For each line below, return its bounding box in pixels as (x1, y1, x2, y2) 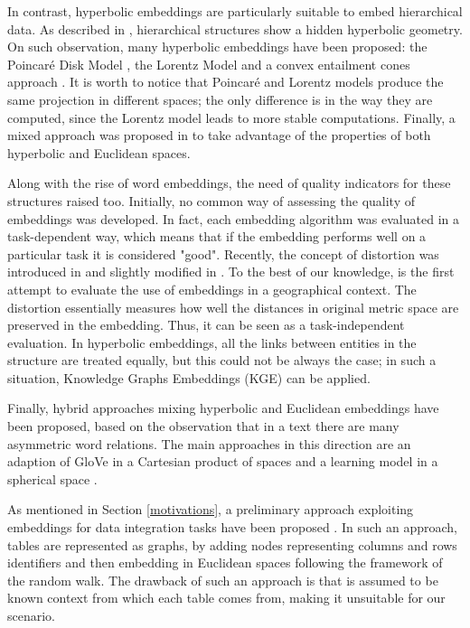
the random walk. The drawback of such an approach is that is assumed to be (7, 570, 438, 589)
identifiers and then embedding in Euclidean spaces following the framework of (7, 553, 443, 572)
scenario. (7, 606, 56, 624)
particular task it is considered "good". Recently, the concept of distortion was (7, 244, 439, 263)
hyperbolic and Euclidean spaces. (7, 143, 191, 162)
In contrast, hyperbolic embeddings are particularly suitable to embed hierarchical (7, 2, 463, 20)
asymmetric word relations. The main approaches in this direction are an (7, 434, 411, 453)
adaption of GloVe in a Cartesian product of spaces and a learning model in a (7, 452, 438, 471)
